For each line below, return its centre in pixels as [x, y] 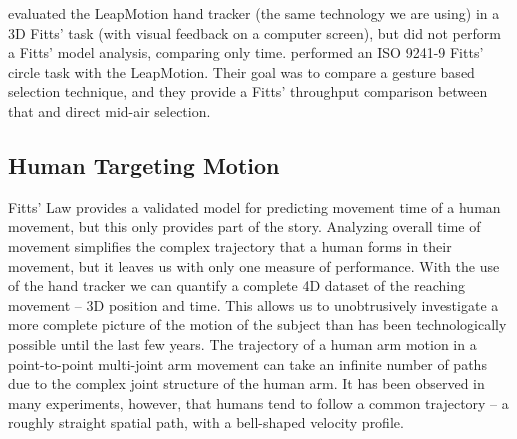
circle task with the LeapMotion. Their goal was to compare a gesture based [241, 71]
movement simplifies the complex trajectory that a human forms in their [230, 245]
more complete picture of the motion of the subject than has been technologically [257, 324]
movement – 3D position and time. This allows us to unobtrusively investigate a [253, 304]
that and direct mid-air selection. [109, 110]
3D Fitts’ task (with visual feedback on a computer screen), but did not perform [254, 32]
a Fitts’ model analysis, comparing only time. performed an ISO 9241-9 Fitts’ [246, 52]
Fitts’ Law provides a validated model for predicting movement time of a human [254, 206]
